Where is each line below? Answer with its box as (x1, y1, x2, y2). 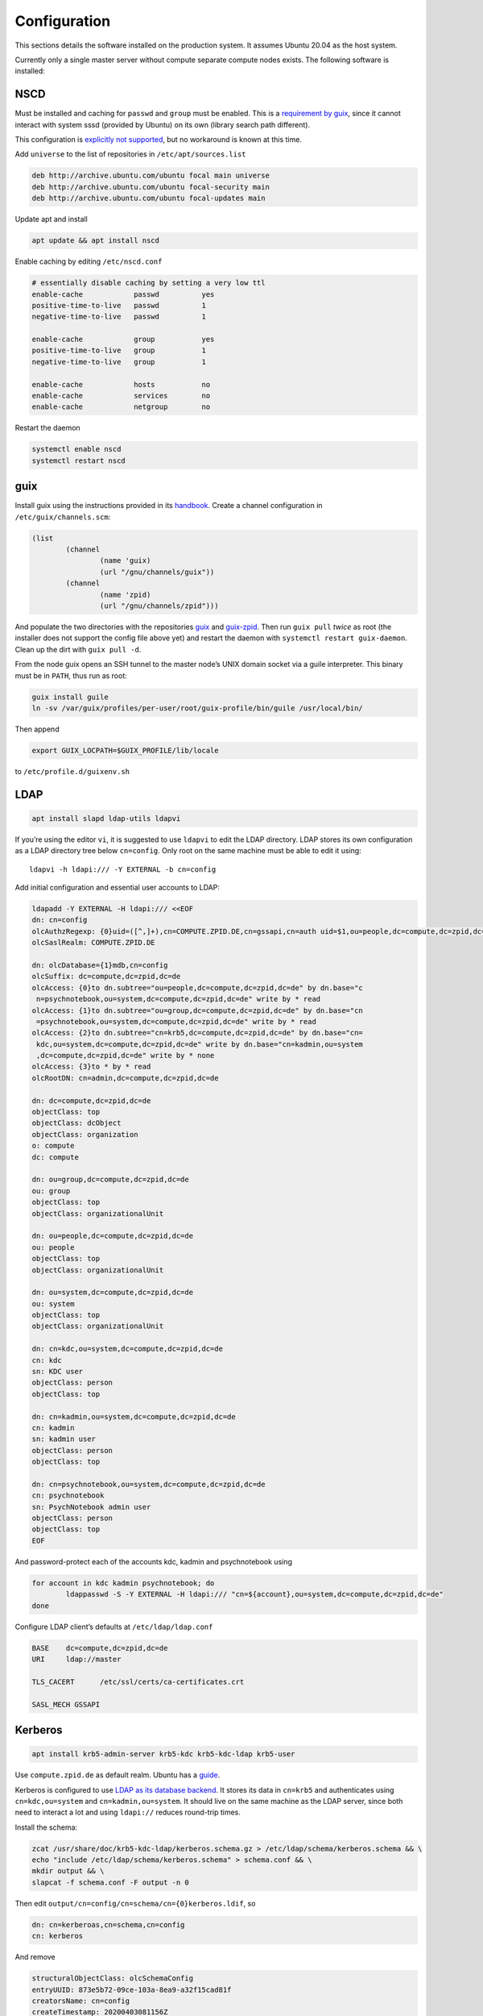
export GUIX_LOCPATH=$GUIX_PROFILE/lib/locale (31, 746, 219, 755)
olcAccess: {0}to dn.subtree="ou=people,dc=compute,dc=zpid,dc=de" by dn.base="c (31, 983, 364, 992)
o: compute (31, 1141, 75, 1151)
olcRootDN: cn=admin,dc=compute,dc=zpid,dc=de (31, 1073, 219, 1082)
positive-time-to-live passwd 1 (31, 301, 207, 310)
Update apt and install (14, 215, 88, 224)
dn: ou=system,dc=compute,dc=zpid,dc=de (31, 1288, 193, 1297)
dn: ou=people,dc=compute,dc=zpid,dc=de (31, 1231, 193, 1241)
